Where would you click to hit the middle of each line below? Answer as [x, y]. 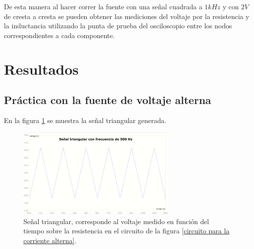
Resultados [41, 69]
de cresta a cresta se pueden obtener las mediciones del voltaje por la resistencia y [127, 16]
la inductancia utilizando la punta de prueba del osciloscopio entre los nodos [118, 26]
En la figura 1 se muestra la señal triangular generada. [85, 120]
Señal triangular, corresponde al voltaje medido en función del [116, 221]
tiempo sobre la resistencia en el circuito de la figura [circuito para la [127, 231]
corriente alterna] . [50, 240]
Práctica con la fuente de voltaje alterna [108, 100]
